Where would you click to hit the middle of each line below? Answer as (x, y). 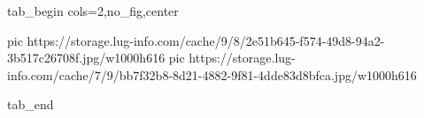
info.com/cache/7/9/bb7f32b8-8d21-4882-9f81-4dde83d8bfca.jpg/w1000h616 (212, 74)
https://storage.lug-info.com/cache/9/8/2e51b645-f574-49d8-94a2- (206, 40)
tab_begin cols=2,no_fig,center (93, 11)
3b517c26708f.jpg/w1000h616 (86, 58)
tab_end (31, 104)
